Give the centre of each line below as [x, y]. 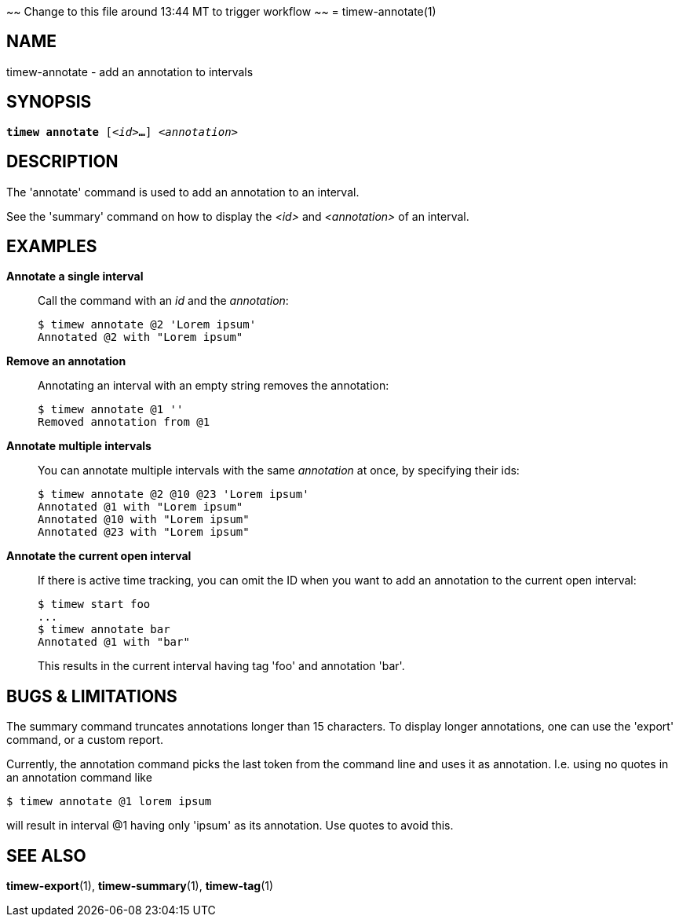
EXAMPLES [52, 246]
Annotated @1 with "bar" [114, 642]
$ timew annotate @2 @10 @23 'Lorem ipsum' [173, 494]
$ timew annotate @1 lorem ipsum [109, 802]
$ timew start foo [94, 604]
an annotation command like [79, 778]
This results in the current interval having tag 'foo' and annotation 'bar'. [221, 666]
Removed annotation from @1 [124, 422]
